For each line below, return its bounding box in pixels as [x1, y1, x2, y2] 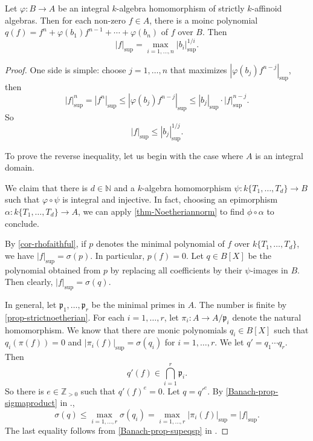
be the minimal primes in [91, 298, 186, 310]
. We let [215, 336, 244, 348]
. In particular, [90, 249, 145, 261]
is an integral [255, 149, 303, 162]
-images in [250, 263, 288, 276]
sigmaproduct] [5, 396, 57, 409]
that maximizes [170, 63, 227, 76]
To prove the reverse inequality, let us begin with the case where [5, 149, 244, 162]
